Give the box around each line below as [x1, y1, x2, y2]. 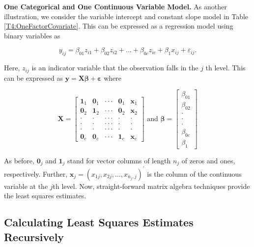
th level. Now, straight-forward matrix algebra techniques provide [53, 181, 250, 191]
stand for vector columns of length [67, 155, 171, 165]
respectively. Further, [4, 168, 68, 179]
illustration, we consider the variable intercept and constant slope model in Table [4, 11, 249, 21]
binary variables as [4, 30, 60, 40]
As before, [4, 155, 34, 165]
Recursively [4, 229, 64, 244]
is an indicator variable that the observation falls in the [31, 62, 198, 73]
